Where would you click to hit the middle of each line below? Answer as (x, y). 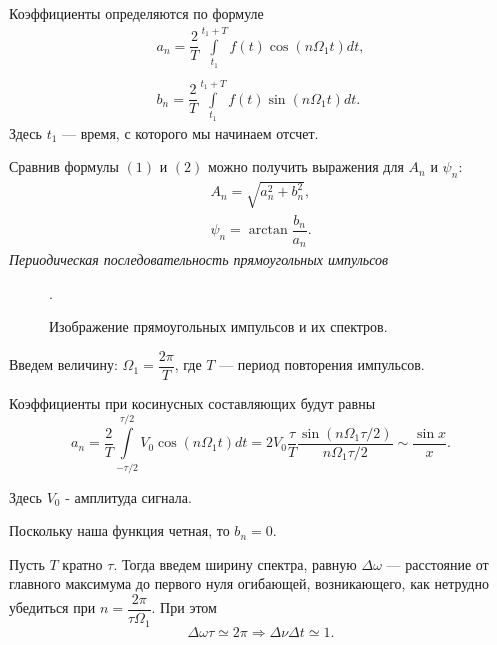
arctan (268, 230)
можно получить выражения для (306, 166)
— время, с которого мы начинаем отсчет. (190, 132)
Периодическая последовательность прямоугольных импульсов (199, 259)
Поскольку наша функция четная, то (119, 530)
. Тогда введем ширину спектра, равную (235, 563)
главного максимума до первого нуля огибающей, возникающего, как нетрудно (249, 583)
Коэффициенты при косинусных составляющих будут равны (192, 402)
